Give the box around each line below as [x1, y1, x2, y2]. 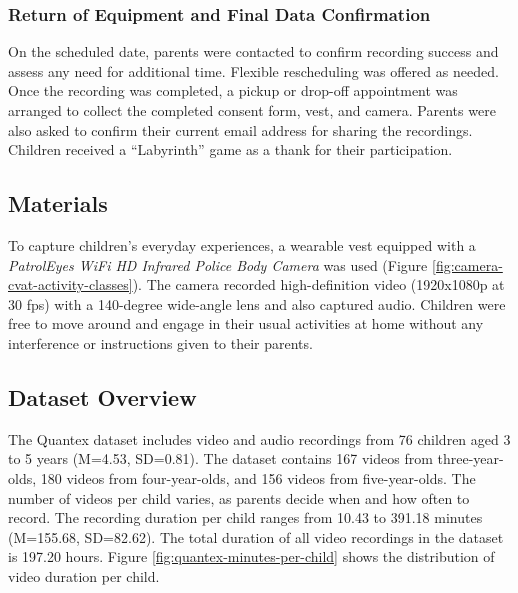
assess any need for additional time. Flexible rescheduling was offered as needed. [8, 60, 499, 81]
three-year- [437, 448, 504, 469]
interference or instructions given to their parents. [8, 332, 313, 353]
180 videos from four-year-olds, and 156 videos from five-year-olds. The [40, 467, 476, 488]
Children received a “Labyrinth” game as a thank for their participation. [8, 139, 453, 160]
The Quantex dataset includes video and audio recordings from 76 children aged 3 [8, 428, 511, 449]
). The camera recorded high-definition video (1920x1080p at [132, 274, 505, 295]
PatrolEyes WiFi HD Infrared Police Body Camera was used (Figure [8, 254, 428, 275]
